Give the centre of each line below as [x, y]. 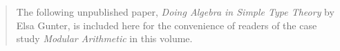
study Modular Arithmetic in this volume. [104, 38]
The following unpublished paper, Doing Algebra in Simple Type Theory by [175, 12]
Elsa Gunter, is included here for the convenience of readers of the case [167, 25]
